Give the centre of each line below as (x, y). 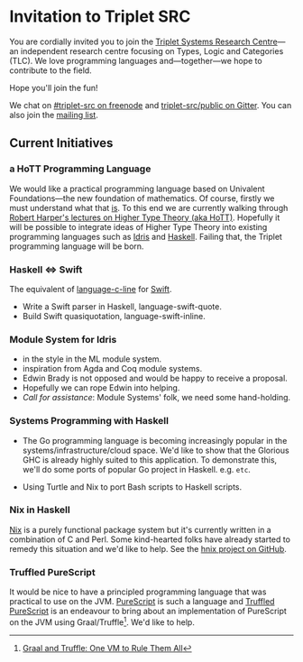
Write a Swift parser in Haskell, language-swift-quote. (122, 306)
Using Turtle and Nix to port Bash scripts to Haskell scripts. (132, 487)
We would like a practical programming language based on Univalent (137, 188)
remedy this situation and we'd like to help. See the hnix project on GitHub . (148, 548)
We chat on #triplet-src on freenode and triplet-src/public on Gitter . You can (151, 105)
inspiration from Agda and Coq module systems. (112, 369)
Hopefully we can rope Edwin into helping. (101, 388)
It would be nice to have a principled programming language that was (138, 592)
